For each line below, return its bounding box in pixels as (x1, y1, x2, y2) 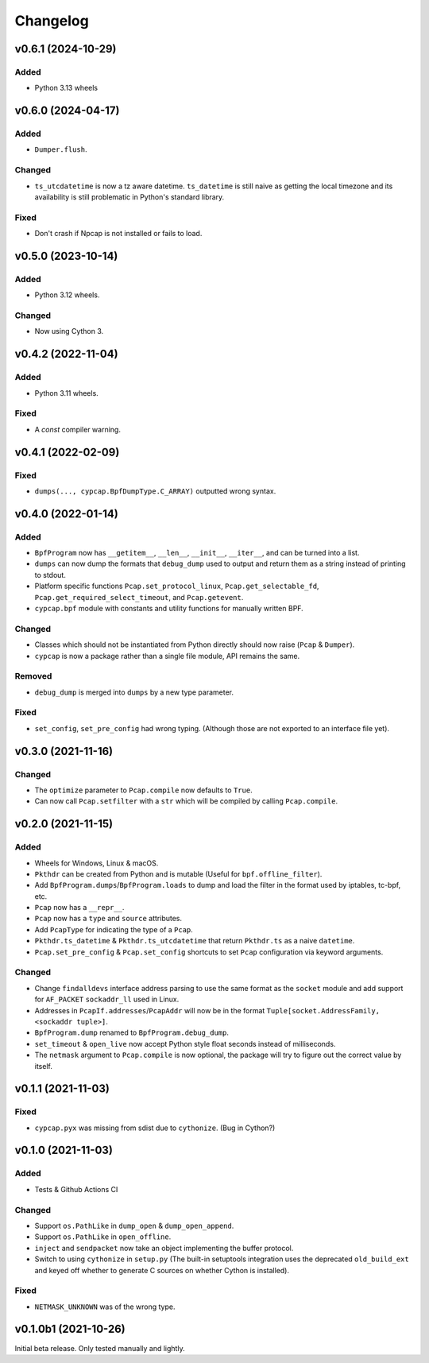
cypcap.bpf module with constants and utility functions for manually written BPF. (34, 604, 303, 613)
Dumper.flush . (34, 145, 87, 154)
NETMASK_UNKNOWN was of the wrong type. (34, 1302, 176, 1311)
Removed (14, 671, 52, 682)
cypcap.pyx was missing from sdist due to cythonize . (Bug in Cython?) (34, 1123, 276, 1133)
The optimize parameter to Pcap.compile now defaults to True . (34, 785, 253, 795)
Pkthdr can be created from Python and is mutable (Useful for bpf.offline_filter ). (34, 869, 323, 878)
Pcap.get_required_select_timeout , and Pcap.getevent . (34, 592, 244, 602)
